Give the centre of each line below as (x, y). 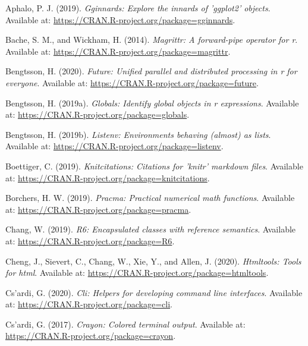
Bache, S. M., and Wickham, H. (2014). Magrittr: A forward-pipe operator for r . (152, 40)
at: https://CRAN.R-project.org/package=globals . (98, 114)
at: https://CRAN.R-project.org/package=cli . (89, 304)
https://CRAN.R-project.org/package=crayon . (91, 336)
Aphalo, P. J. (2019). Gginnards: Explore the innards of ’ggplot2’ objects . (138, 8)
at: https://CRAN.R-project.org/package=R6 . (90, 240)
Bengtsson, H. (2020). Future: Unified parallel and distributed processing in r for (151, 71)
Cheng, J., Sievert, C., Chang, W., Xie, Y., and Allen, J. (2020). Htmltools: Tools (153, 261)
